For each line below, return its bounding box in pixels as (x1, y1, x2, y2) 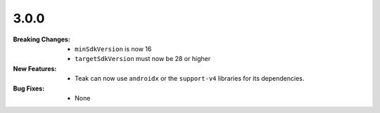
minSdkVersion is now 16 (75, 44, 152, 53)
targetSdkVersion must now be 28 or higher (75, 55, 211, 63)
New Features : (13, 64, 57, 73)
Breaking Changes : (13, 35, 70, 44)
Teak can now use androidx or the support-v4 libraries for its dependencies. (75, 74, 305, 83)
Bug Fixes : (13, 84, 45, 93)
